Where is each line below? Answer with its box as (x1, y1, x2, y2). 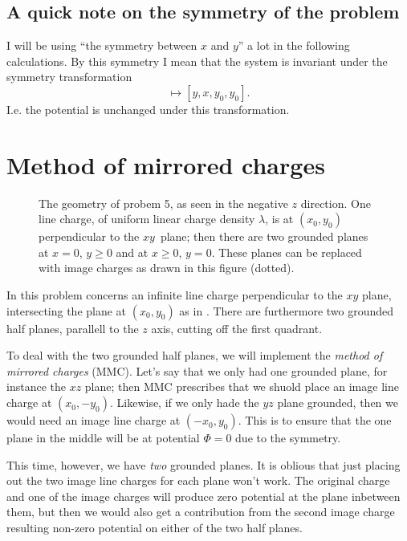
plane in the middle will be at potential (6, 429, 200, 446)
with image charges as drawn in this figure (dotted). (39, 259, 295, 276)
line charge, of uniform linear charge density (39, 210, 255, 227)
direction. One (300, 194, 371, 211)
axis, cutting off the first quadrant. (151, 319, 323, 336)
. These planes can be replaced (211, 243, 362, 260)
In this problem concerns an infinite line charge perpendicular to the (6, 287, 343, 303)
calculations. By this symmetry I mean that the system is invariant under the (6, 52, 388, 69)
